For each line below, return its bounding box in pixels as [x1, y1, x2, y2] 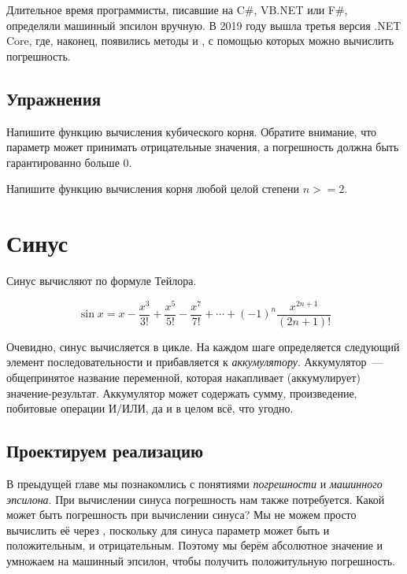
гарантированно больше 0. [6, 154, 132, 170]
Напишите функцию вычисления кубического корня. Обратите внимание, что [6, 123, 377, 139]
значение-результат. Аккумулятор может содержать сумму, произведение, [6, 384, 357, 401]
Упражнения [6, 86, 102, 110]
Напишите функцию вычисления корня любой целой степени [6, 180, 300, 197]
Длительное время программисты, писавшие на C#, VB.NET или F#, [6, 2, 348, 17]
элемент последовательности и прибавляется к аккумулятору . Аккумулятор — [6, 354, 383, 370]
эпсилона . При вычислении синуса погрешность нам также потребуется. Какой [6, 491, 385, 507]
